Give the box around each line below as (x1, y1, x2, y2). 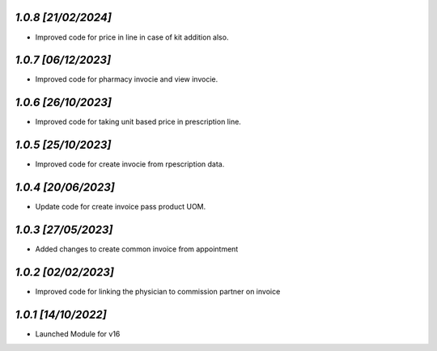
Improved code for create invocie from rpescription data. (35, 159, 225, 169)
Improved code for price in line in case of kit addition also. (35, 32, 229, 42)
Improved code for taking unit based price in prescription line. (35, 117, 242, 127)
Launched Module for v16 (35, 328, 121, 339)
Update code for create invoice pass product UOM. (35, 202, 206, 212)
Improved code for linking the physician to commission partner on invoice (35, 286, 281, 296)
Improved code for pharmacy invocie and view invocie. (35, 74, 218, 84)
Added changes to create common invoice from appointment (35, 244, 239, 254)
